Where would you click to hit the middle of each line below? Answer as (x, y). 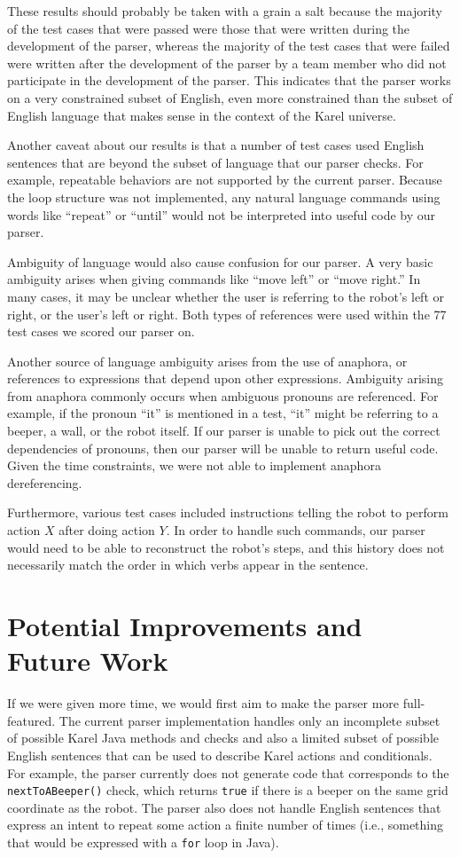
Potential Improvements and (185, 626)
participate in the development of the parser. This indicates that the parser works (229, 80)
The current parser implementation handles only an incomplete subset (249, 720)
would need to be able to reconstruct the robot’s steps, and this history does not (226, 547)
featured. (31, 720)
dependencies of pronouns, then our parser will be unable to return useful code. (223, 448)
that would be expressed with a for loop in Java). (143, 842)
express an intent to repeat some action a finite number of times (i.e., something (226, 825)
